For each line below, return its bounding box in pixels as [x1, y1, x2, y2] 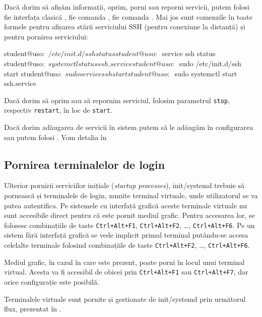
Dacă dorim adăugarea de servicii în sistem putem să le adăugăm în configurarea [4, 122, 253, 132]
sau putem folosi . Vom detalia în [4, 131, 107, 142]
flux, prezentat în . [4, 303, 61, 314]
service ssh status [162, 48, 216, 59]
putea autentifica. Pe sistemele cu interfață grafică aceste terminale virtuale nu [4, 200, 247, 210]
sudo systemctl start [174, 68, 237, 78]
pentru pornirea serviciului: [4, 31, 88, 41]
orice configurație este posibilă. [4, 276, 99, 287]
